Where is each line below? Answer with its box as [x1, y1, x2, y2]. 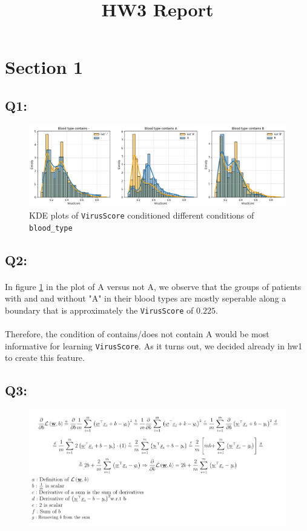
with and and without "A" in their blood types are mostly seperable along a [5, 292, 286, 305]
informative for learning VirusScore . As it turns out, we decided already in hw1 [5, 339, 303, 352]
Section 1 [5, 54, 84, 79]
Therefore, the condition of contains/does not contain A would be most [5, 328, 269, 340]
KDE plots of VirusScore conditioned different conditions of [29, 208, 254, 221]
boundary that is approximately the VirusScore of [5, 303, 194, 316]
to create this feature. [5, 351, 85, 364]
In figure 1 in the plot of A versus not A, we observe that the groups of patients [5, 280, 302, 292]
